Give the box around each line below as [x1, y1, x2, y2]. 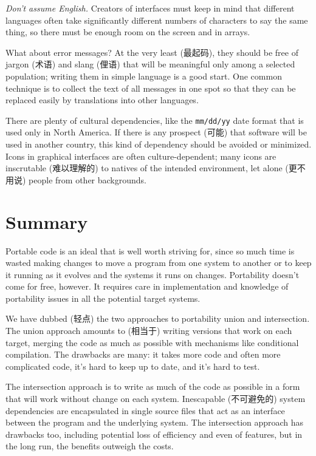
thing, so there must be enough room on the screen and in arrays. [5, 26, 250, 38]
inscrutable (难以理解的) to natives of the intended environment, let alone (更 [5, 162, 297, 174]
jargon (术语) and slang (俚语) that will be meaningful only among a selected [5, 58, 295, 70]
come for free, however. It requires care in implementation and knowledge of [5, 280, 289, 293]
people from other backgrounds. [29, 173, 146, 186]
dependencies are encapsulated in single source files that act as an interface [5, 404, 285, 417]
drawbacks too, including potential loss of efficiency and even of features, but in [5, 427, 303, 440]
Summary [5, 209, 88, 234]
